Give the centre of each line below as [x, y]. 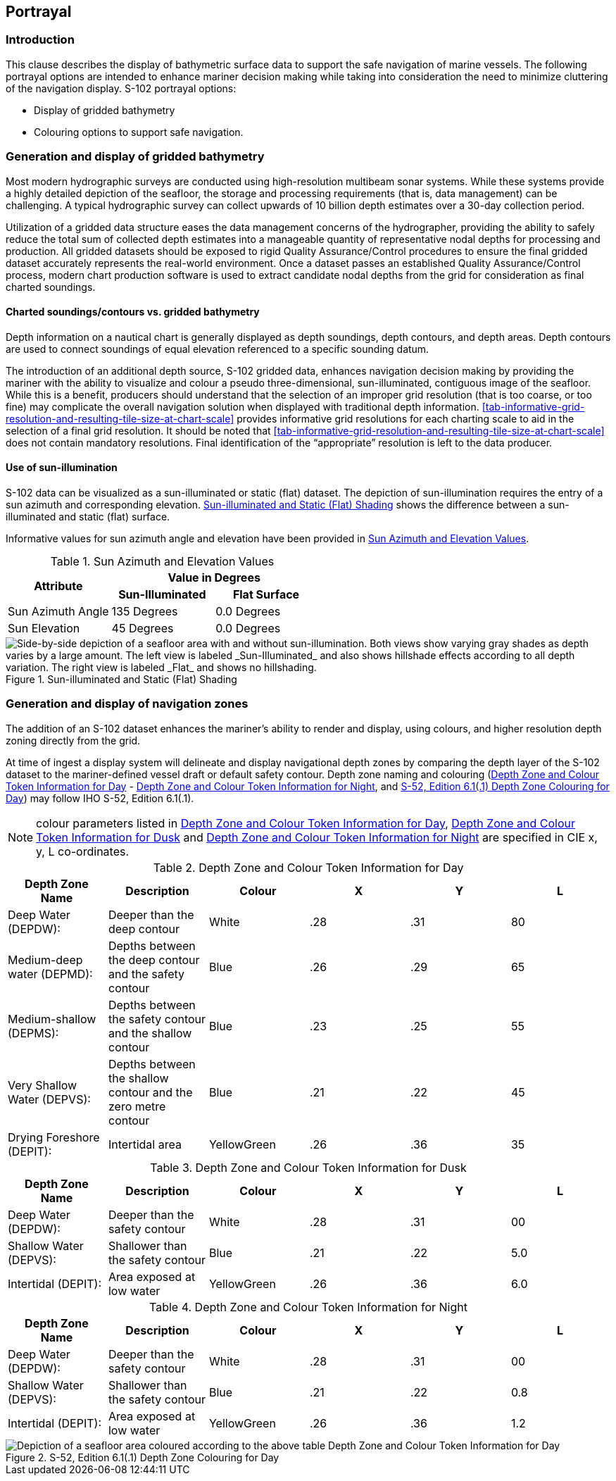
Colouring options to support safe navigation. [139, 132]
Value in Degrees [214, 577]
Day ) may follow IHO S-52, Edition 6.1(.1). [100, 798]
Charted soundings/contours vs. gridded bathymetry [133, 312]
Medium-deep [45, 960]
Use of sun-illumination [62, 468]
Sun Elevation [44, 628]
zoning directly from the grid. [73, 740]
